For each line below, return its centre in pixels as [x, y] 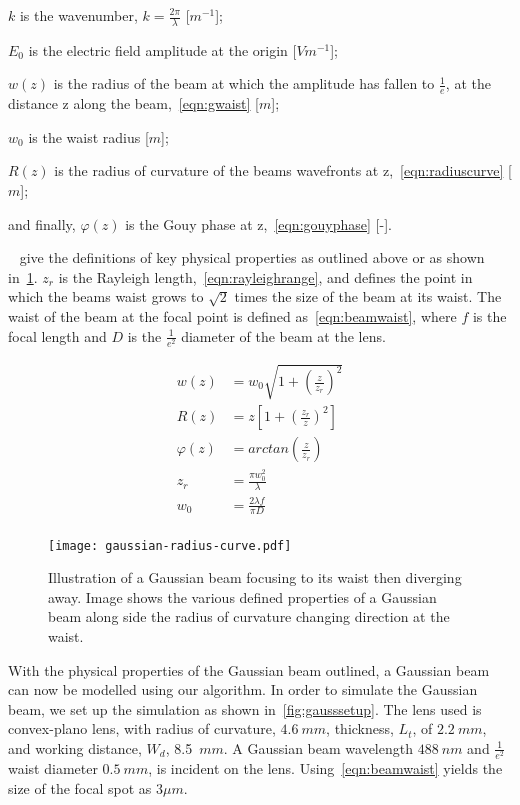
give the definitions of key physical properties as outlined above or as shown [252, 257]
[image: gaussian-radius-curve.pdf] [170, 545]
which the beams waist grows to [106, 296]
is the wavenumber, [78, 15]
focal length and [57, 335]
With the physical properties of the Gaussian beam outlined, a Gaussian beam [249, 669]
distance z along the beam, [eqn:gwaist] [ [133, 103]
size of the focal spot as [80, 787]
